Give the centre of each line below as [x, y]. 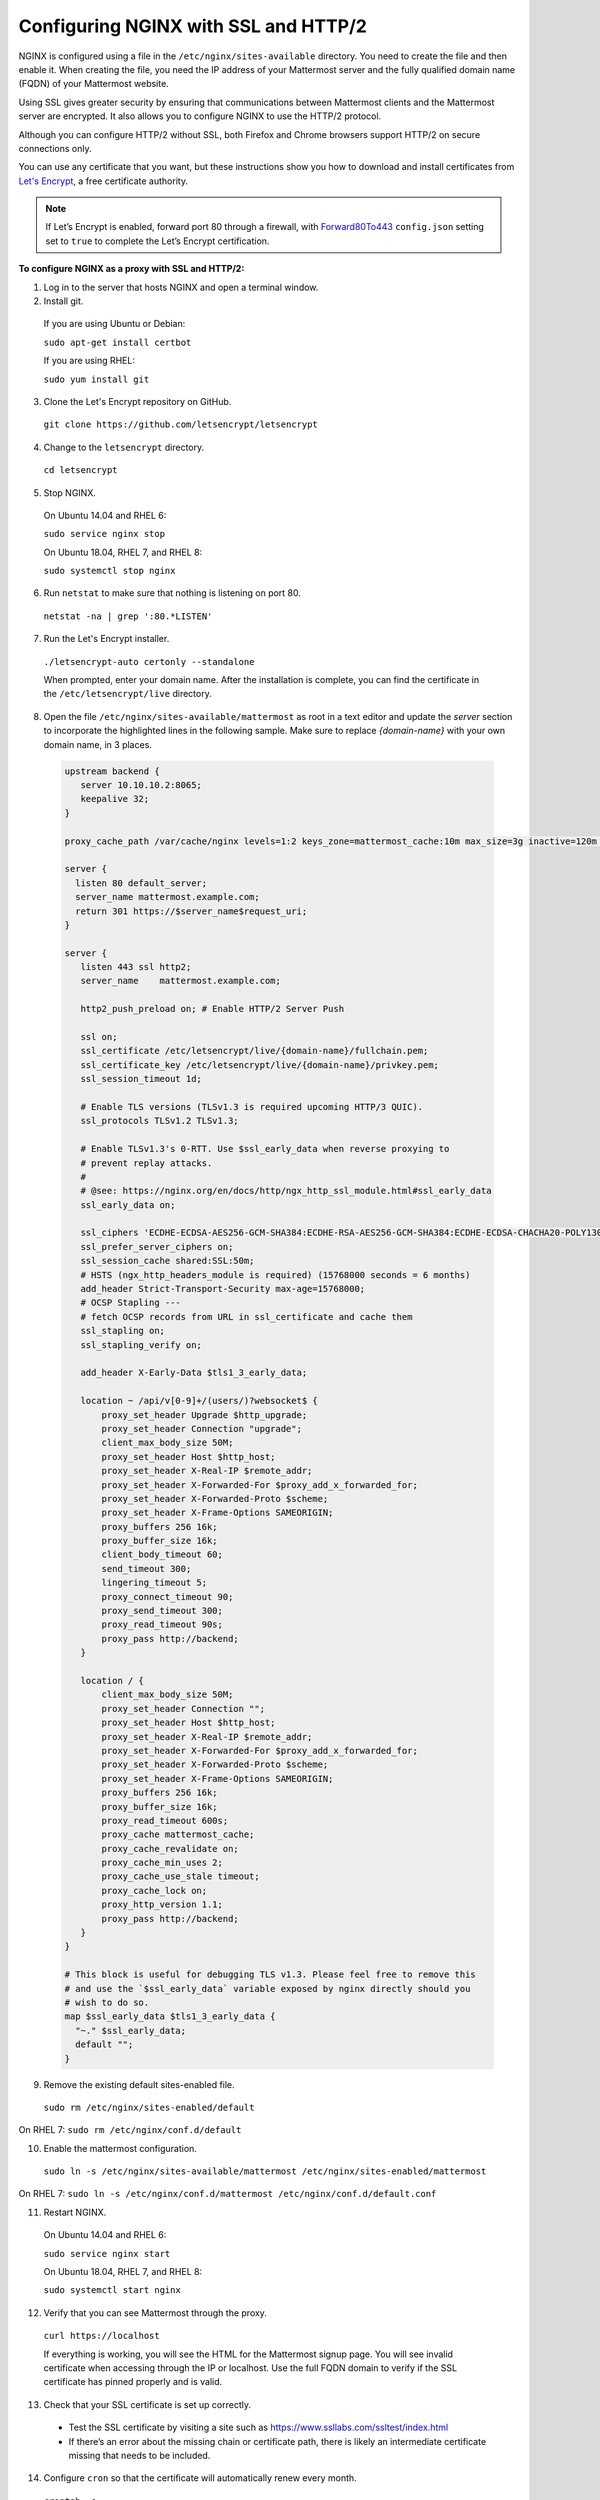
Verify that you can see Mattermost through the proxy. [155, 2312]
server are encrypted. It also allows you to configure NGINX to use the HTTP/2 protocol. [200, 116]
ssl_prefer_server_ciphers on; [157, 1246]
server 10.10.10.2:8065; [141, 784]
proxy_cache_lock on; [154, 1890]
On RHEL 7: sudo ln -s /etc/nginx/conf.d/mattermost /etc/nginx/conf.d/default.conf [227, 2194]
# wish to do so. [107, 2002]
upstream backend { [112, 771]
